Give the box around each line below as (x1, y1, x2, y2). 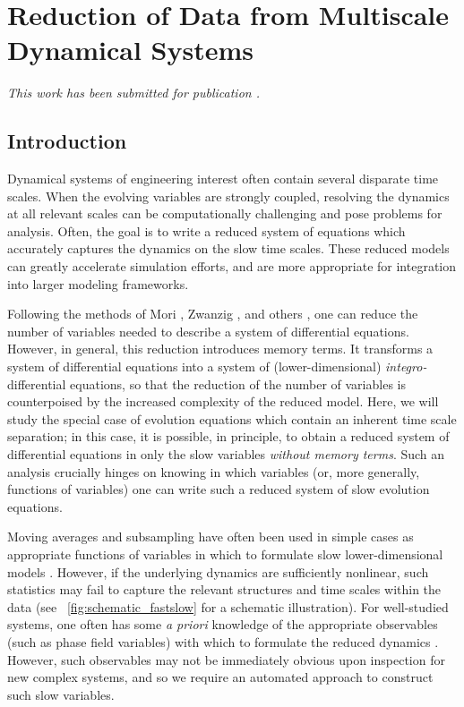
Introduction (7, 127, 127, 155)
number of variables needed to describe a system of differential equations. (7, 321, 409, 340)
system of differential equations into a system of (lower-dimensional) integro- (7, 357, 427, 376)
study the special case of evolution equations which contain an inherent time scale (7, 409, 457, 428)
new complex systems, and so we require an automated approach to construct (7, 668, 434, 686)
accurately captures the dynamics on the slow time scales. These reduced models (7, 239, 450, 258)
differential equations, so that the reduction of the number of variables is (7, 374, 406, 393)
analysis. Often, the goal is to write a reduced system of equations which (7, 221, 406, 240)
